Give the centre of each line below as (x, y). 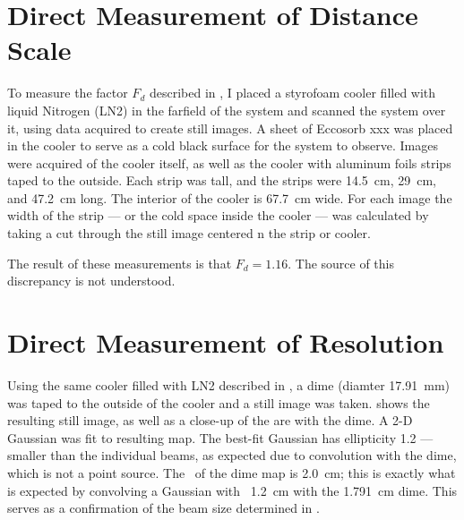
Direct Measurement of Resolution (226, 342)
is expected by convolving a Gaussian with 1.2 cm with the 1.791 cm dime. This (232, 490)
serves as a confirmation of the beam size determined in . (163, 508)
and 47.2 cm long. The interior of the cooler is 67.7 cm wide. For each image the (230, 197)
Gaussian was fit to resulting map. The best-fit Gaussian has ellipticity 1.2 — (220, 437)
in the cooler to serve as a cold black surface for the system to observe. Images (223, 145)
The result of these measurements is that (120, 263)
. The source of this (341, 263)
